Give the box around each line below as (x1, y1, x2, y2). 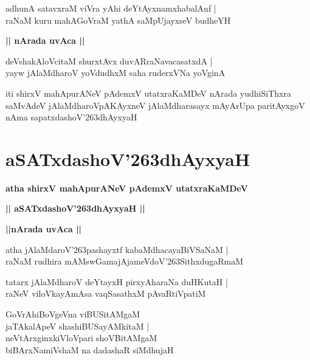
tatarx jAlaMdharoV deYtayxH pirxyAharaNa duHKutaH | (5, 275, 228, 288)
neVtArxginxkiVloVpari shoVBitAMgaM (5, 331, 157, 344)
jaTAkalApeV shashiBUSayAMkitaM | (5, 319, 150, 332)
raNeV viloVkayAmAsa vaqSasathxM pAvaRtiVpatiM (5, 287, 206, 300)
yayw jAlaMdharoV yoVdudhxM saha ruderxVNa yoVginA (5, 66, 226, 79)
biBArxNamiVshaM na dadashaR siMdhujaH (5, 343, 174, 356)
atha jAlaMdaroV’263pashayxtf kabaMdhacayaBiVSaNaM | (5, 243, 229, 255)
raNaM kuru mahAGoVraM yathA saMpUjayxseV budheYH (5, 13, 231, 26)
